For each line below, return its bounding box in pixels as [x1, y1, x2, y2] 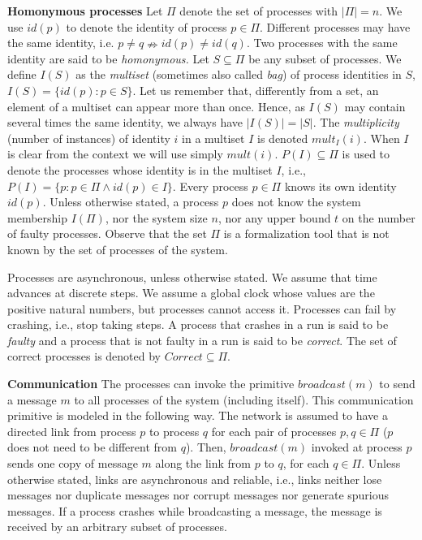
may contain [344, 97, 406, 114]
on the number [342, 209, 416, 226]
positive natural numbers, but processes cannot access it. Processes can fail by [7, 300, 397, 317]
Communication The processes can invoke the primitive [7, 375, 295, 392]
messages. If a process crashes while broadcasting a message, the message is [7, 502, 382, 519]
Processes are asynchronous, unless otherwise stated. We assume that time [7, 268, 377, 285]
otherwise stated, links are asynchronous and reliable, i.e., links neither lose [7, 470, 382, 487]
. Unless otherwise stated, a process [42, 193, 219, 210]
